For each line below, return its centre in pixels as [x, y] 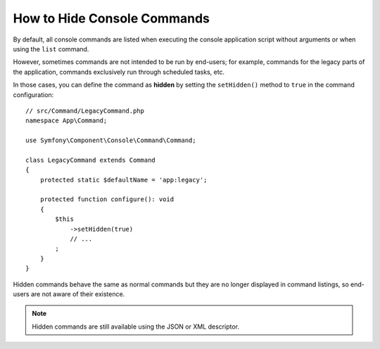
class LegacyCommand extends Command [91, 160]
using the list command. [51, 49]
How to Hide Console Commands [112, 18]
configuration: [33, 94]
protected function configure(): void [107, 199]
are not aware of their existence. [78, 294]
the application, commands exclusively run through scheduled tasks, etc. [119, 72]
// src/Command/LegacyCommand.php [85, 110]
